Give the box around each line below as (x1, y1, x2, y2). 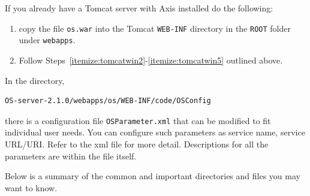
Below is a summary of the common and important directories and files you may (5, 170, 300, 182)
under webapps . (19, 34, 76, 46)
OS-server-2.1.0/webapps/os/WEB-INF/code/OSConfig (5, 97, 211, 105)
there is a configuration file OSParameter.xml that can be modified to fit (5, 114, 271, 126)
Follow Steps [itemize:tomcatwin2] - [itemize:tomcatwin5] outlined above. (19, 53, 283, 66)
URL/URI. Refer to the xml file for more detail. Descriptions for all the (5, 137, 269, 150)
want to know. (5, 181, 58, 194)
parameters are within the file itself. (5, 149, 137, 162)
